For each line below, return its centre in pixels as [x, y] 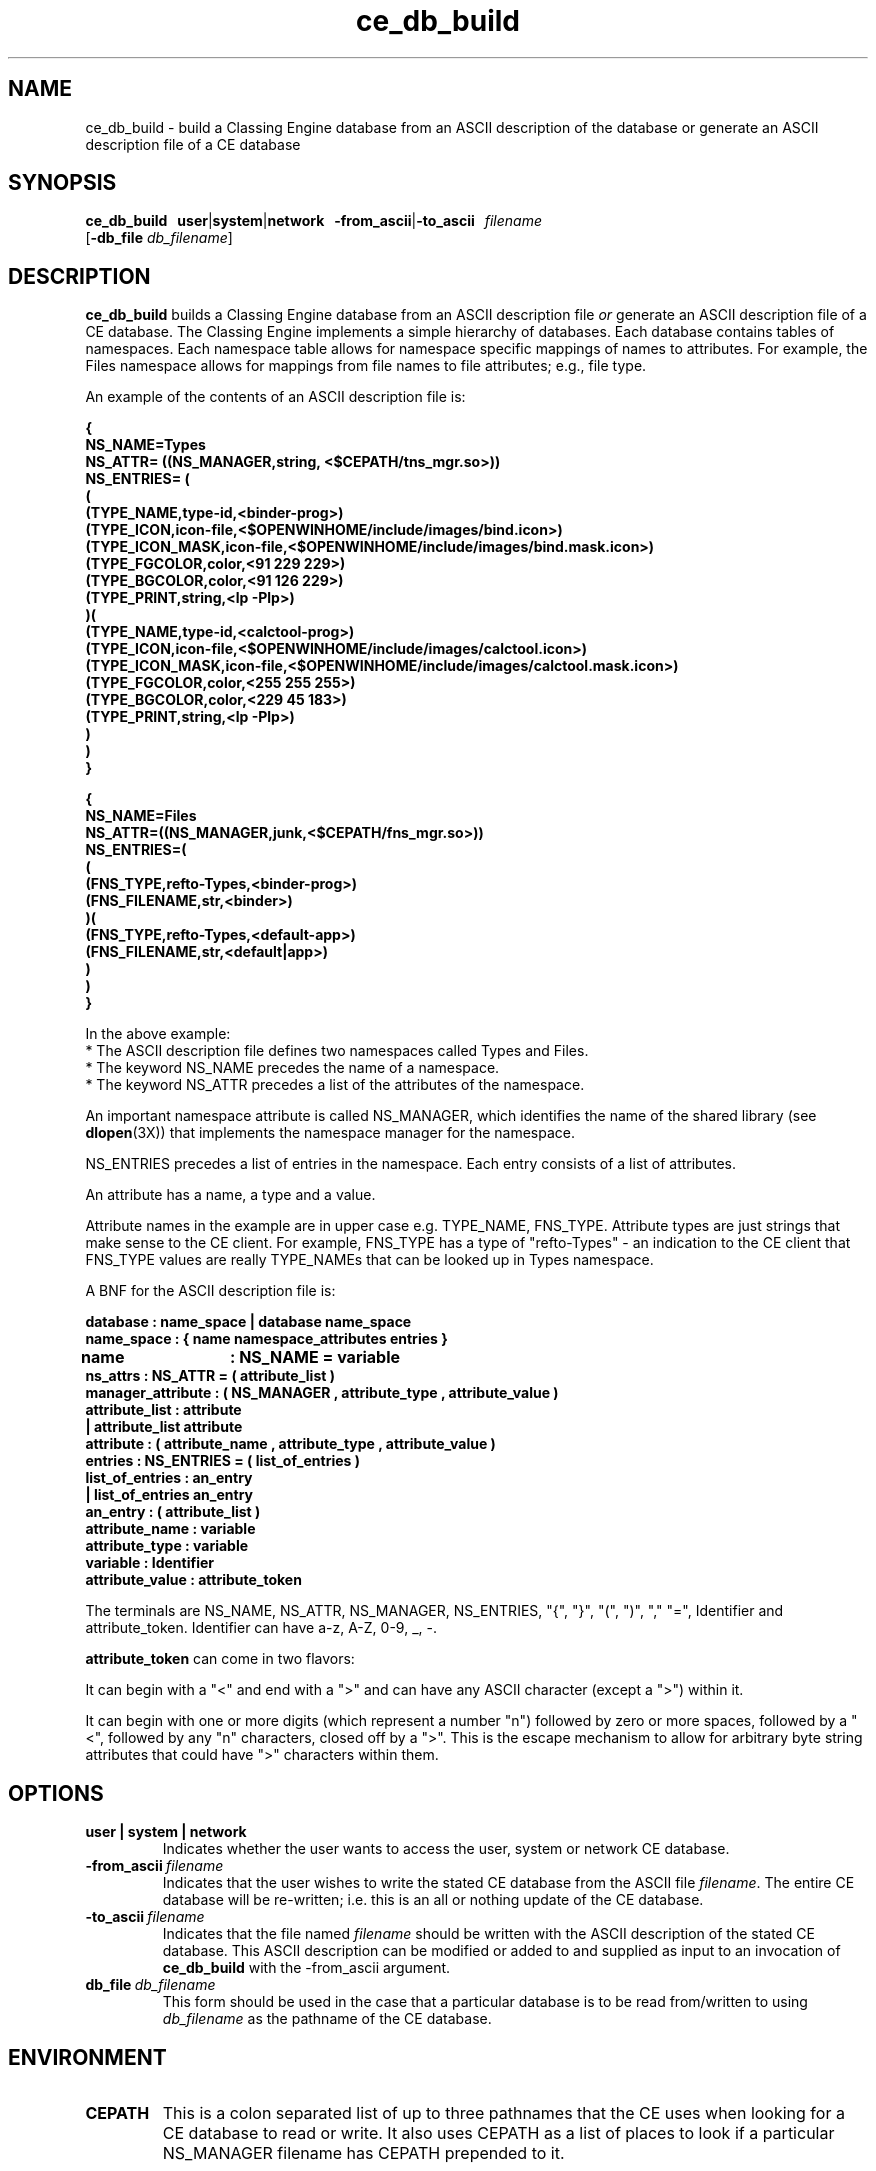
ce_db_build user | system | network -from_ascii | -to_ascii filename [313, 221]
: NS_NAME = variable [315, 1357]
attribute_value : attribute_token [193, 1580]
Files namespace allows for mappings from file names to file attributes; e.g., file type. [366, 366]
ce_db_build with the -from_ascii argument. [306, 1968]
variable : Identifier [149, 1563]
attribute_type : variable [167, 1546]
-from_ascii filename [154, 1866]
